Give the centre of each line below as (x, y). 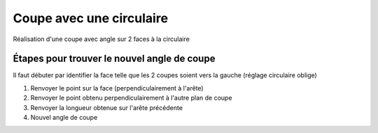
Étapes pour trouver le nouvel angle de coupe (114, 59)
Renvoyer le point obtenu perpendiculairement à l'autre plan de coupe (131, 98)
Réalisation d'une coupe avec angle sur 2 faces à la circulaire (101, 39)
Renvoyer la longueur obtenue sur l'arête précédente (107, 107)
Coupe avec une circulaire (90, 18)
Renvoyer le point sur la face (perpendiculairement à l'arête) (117, 88)
